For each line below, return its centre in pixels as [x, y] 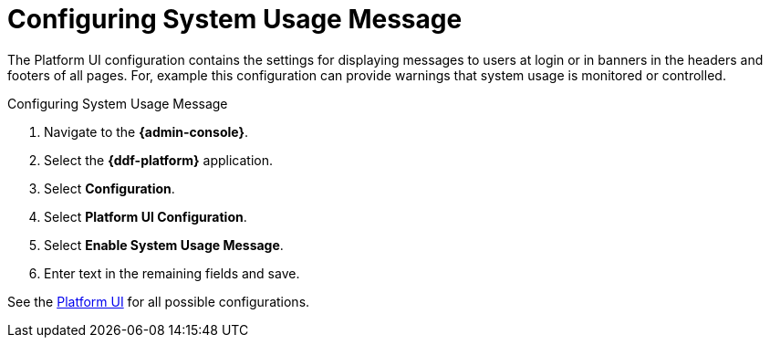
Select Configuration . [109, 188]
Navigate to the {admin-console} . [146, 131]
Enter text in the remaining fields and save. [172, 273]
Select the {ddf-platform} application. [158, 160]
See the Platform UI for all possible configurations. [159, 301]
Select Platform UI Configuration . [146, 216]
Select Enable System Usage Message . [164, 245]
